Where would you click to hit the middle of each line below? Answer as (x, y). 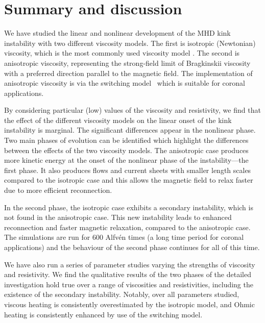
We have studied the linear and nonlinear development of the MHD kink (117, 33)
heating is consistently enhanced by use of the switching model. (103, 314)
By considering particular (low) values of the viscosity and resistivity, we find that (132, 110)
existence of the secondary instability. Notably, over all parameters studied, (122, 294)
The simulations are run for (47, 237)
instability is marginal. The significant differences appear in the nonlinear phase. (130, 130)
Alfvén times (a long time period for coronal (175, 237)
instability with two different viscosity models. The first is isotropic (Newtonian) (130, 43)
